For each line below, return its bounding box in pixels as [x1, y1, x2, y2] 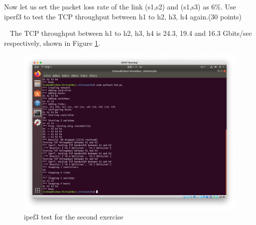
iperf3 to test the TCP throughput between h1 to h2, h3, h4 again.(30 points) [4, 11, 242, 21]
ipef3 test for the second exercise [24, 211, 124, 222]
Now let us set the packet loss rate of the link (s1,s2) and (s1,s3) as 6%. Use [4, 1, 236, 11]
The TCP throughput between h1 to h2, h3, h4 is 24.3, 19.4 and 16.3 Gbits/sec [9, 28, 252, 38]
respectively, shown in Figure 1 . [4, 37, 100, 48]
